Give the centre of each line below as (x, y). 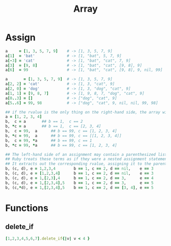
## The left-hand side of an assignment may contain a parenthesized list (86, 154)
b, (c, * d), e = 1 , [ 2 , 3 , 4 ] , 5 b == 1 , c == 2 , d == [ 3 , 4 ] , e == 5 (79, 187)
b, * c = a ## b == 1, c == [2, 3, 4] (53, 126)
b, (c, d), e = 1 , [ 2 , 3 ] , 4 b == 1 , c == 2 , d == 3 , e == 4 (79, 178)
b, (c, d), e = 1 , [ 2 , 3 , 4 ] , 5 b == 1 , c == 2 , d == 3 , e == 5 (79, 183)
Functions (27, 208)
